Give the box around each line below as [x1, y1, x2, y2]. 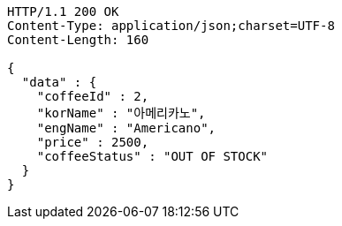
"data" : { [21, 75, 97, 89]
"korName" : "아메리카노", [36, 106, 206, 120]
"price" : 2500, [36, 135, 149, 149]
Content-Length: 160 [7, 33, 149, 47]
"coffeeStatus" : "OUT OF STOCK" [36, 149, 269, 163]
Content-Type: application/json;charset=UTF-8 [7, 19, 335, 33]
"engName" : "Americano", [36, 121, 217, 135]
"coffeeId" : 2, [36, 89, 149, 103]
